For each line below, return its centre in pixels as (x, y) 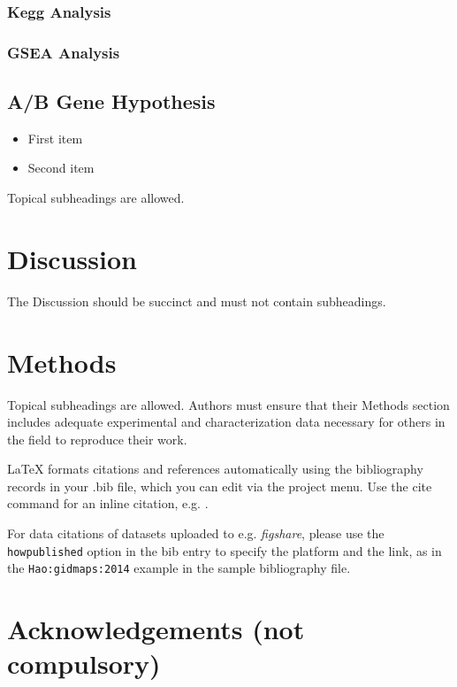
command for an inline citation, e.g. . (108, 503)
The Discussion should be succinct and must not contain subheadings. (197, 301)
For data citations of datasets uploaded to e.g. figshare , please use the (196, 533)
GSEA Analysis (64, 52)
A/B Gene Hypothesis (111, 101)
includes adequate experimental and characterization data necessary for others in (226, 422)
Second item (61, 168)
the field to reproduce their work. (97, 439)
